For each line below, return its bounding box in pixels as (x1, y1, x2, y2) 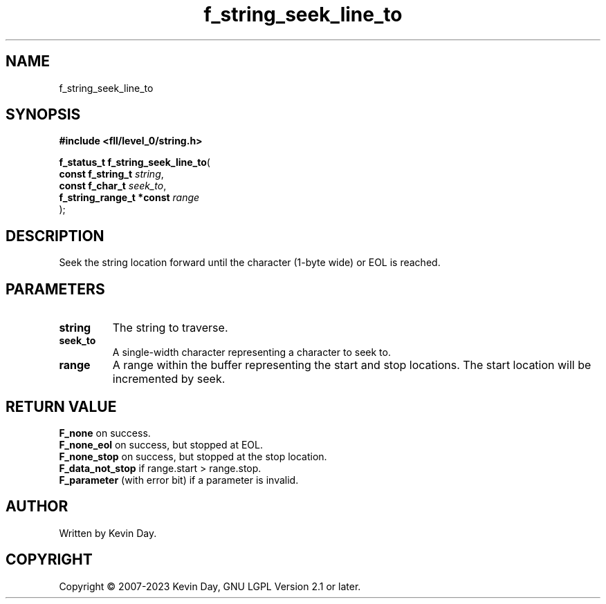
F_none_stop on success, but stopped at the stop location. (59, 450, 327, 462)
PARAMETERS (6, 280, 105, 298)
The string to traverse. (112, 321, 228, 335)
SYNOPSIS (6, 106, 81, 124)
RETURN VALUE (6, 397, 117, 415)
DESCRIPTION (6, 227, 104, 245)
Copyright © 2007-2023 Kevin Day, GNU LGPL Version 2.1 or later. (59, 580, 361, 592)
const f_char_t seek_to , (59, 180, 167, 192)
